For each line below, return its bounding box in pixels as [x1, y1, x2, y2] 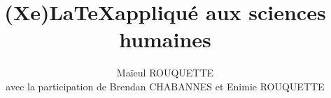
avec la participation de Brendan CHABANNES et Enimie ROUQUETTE [6, 79, 325, 93]
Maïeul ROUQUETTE [116, 65, 214, 80]
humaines [119, 25, 211, 54]
